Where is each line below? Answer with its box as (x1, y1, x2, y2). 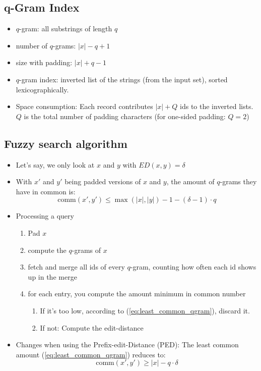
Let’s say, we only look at (16, 159, 95, 170)
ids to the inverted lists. (180, 101, 253, 112)
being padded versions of (64, 176, 141, 187)
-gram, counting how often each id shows (130, 261, 256, 272)
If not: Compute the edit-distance (40, 322, 144, 333)
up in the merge (28, 271, 77, 282)
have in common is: (16, 186, 76, 196)
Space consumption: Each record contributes (16, 101, 153, 112)
